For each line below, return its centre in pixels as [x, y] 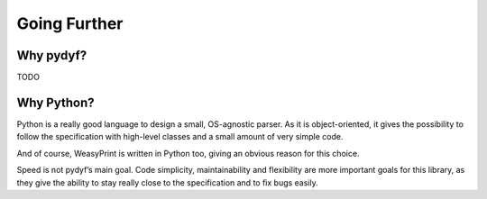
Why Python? [55, 102]
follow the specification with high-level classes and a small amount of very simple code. [180, 137]
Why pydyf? [52, 55]
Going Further [70, 23]
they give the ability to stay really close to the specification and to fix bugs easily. [168, 182]
